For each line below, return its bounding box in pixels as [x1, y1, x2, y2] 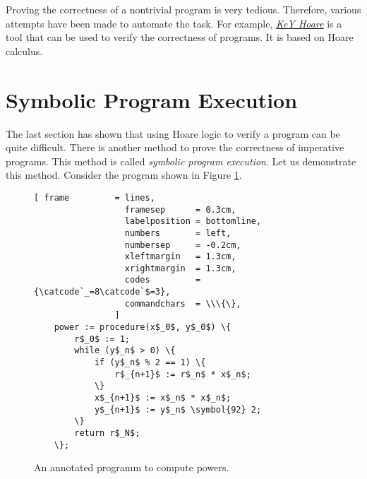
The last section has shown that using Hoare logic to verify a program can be [6, 126, 340, 141]
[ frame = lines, [34, 192, 155, 203]
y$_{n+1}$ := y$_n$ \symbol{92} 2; [94, 404, 262, 415]
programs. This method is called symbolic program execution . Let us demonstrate [6, 153, 356, 168]
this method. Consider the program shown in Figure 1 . [6, 167, 242, 182]
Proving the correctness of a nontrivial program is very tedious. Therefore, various [6, 2, 361, 16]
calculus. [6, 43, 43, 58]
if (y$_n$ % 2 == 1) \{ [94, 357, 206, 368]
